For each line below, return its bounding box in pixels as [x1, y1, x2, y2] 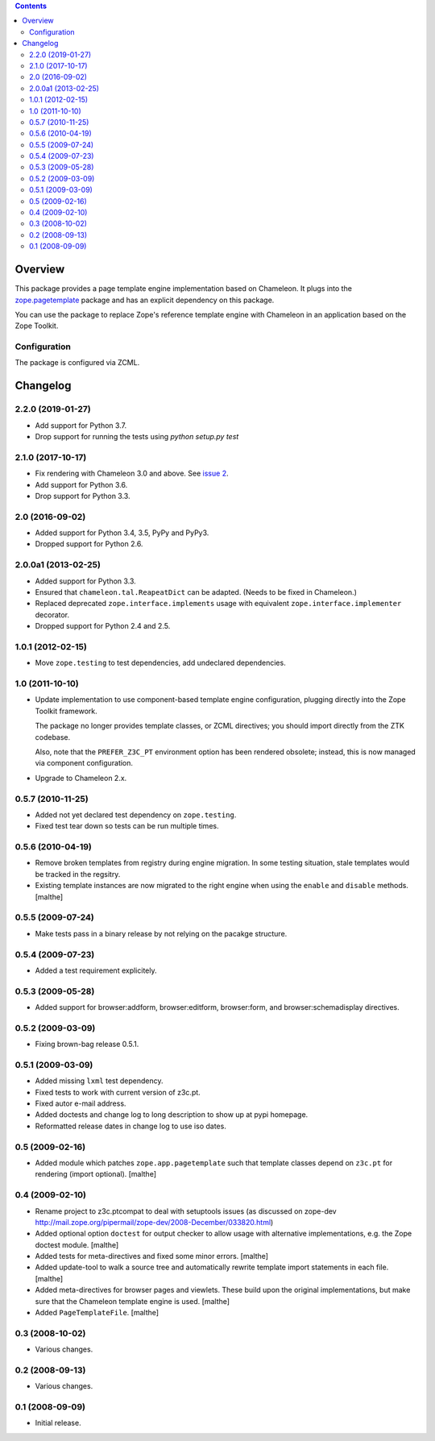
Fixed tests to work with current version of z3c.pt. [35, 1087, 201, 1097]
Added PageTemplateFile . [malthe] [35, 1308, 159, 1318]
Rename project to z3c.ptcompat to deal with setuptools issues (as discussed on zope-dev [35, 1206, 338, 1216]
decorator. [35, 609, 70, 620]
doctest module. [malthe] [35, 1240, 119, 1249]
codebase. [35, 732, 71, 741]
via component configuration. [35, 758, 133, 768]
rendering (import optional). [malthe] [35, 1169, 157, 1179]
